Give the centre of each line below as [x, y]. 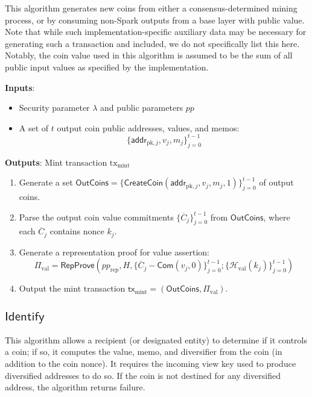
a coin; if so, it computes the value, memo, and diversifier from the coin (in [144, 352]
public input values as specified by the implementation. [107, 67]
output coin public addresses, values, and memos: [148, 127]
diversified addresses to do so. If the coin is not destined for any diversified [143, 375]
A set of [34, 127]
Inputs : [20, 87]
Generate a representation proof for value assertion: [114, 252]
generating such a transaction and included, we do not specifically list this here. [152, 43]
